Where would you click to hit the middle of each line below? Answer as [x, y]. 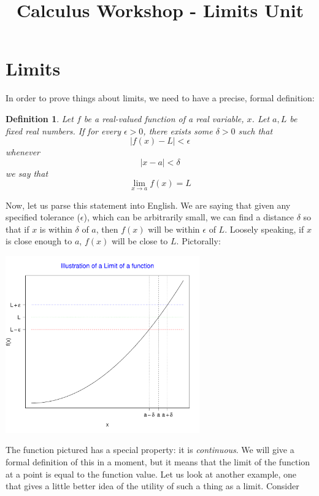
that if [17, 229]
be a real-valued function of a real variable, [164, 118]
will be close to [140, 241]
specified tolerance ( [43, 217]
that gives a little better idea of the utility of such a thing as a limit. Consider [152, 486]
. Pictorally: [198, 241]
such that [256, 130]
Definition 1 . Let [40, 118]
